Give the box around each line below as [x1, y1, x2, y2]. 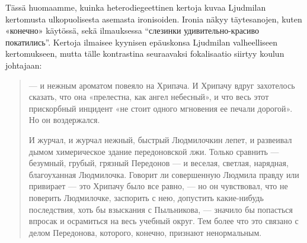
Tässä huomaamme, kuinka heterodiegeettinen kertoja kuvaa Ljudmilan [5, 1, 266, 13]
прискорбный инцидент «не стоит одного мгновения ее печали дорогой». [28, 102, 293, 114]
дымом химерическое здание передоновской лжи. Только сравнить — [28, 145, 279, 157]
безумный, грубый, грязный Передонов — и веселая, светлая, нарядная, [28, 157, 289, 169]
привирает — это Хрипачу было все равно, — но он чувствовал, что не [28, 180, 288, 192]
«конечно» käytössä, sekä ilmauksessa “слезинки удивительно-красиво [5, 24, 260, 37]
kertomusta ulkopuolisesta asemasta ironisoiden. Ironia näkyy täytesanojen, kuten [5, 12, 302, 25]
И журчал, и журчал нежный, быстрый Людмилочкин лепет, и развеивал [28, 133, 292, 145]
